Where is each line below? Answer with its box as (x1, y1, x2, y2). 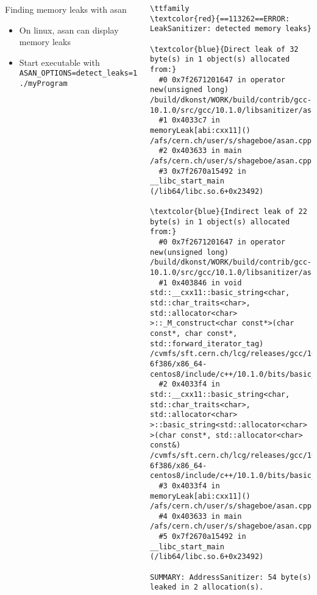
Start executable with (19, 55, 100, 68)
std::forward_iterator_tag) (150, 339, 264, 348)
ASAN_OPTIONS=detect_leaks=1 (19, 69, 138, 78)
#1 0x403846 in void (158, 278, 242, 287)
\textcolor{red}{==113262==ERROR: (150, 14, 290, 23)
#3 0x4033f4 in (158, 481, 220, 490)
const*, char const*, (150, 329, 238, 338)
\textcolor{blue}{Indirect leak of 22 (150, 207, 307, 216)
